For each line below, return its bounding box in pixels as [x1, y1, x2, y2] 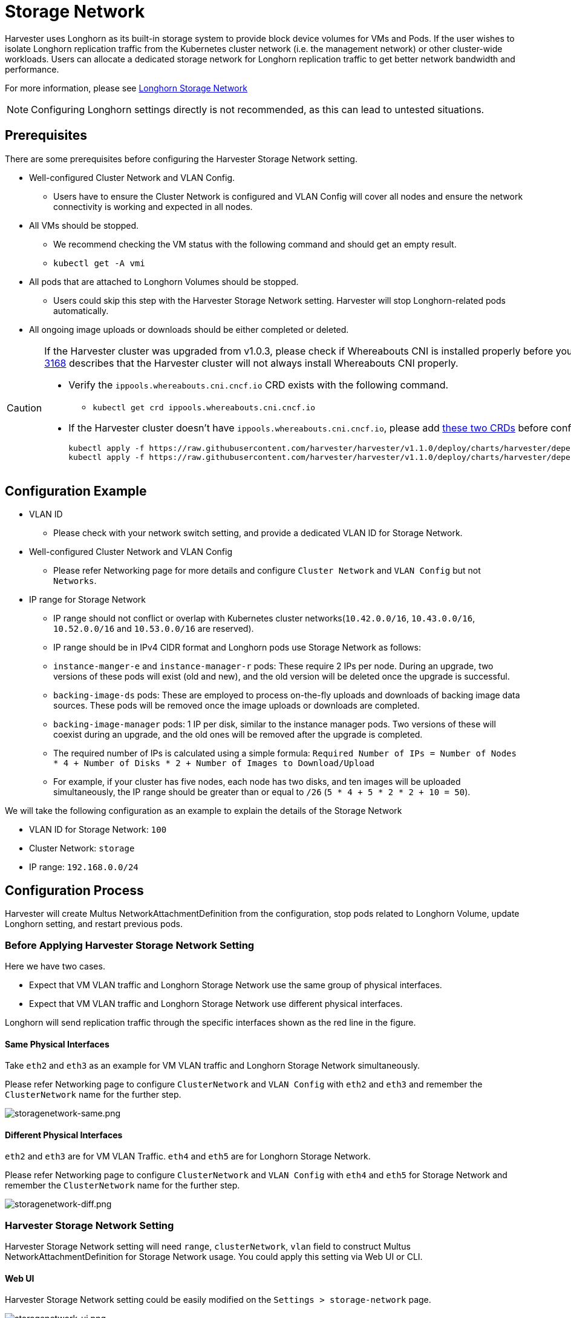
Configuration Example [5, 484, 147, 499]
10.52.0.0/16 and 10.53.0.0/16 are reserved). [53, 623, 254, 634]
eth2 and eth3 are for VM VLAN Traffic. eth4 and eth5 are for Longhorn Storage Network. [5, 1151, 371, 1162]
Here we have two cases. [5, 961, 105, 972]
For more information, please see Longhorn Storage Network [5, 82, 247, 93]
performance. [5, 64, 59, 74]
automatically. [53, 305, 109, 316]
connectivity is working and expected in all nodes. [53, 201, 253, 212]
